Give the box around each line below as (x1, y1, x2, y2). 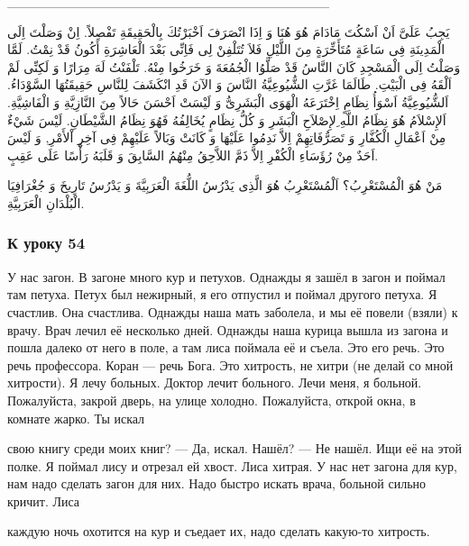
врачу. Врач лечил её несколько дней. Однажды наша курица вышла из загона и (7, 320, 448, 339)
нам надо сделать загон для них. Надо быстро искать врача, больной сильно (7, 474, 427, 493)
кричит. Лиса (7, 491, 80, 510)
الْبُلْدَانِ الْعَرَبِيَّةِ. (7, 193, 85, 212)
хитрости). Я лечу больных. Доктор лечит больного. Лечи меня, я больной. (7, 373, 422, 392)
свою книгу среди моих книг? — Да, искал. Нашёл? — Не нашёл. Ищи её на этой (7, 439, 462, 458)
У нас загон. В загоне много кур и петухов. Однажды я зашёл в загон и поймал (7, 267, 446, 286)
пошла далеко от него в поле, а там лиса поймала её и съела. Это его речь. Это (7, 338, 445, 357)
